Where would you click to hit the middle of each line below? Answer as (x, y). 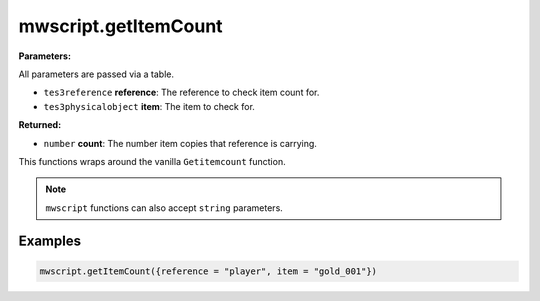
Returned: (40, 125)
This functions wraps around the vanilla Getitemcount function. (152, 161)
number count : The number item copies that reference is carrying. (180, 143)
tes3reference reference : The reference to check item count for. (181, 92)
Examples (50, 241)
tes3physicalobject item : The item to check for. (149, 106)
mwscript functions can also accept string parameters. (164, 207)
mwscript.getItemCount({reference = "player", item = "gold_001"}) (208, 271)
